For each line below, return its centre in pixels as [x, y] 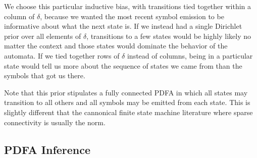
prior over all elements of [43, 36]
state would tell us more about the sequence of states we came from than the [123, 65]
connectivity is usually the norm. [55, 122]
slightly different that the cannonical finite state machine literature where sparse [128, 112]
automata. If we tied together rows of [62, 55]
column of [19, 16]
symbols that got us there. [45, 75]
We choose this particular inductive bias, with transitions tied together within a [128, 6]
